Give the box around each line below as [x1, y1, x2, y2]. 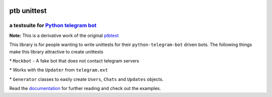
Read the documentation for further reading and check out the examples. [9, 85, 161, 91]
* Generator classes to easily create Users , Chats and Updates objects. [9, 76, 164, 82]
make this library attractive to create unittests [9, 48, 103, 54]
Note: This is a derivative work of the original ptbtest [9, 32, 119, 38]
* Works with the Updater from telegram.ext [9, 67, 108, 73]
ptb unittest [9, 6, 47, 15]
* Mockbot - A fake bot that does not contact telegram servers [9, 57, 140, 63]
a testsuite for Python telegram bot [9, 22, 97, 29]
